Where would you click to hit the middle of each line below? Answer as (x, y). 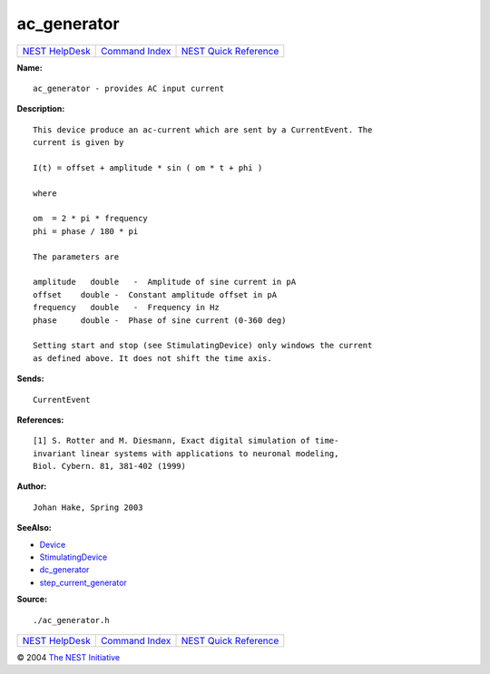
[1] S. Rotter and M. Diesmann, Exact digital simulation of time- (186, 441)
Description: (41, 109)
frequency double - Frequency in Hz (126, 308)
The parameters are (76, 257)
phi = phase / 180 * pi (86, 231)
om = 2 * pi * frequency (91, 219)
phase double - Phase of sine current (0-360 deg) (160, 320)
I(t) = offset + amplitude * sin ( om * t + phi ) (148, 167)
